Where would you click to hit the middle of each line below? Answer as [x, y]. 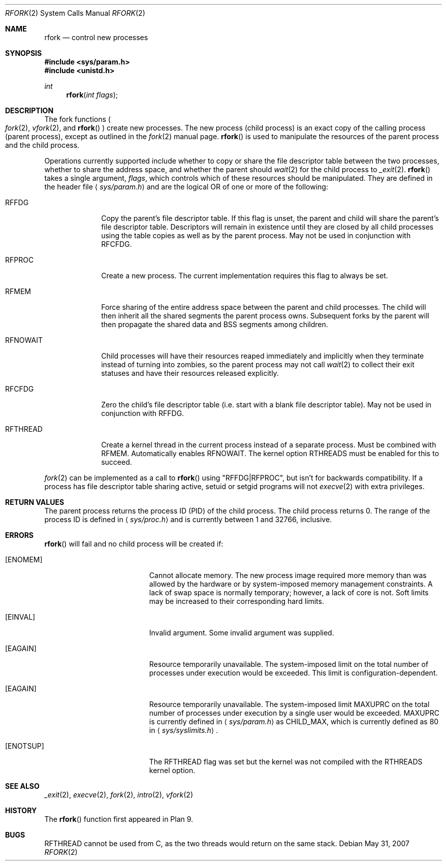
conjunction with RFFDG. [143, 413]
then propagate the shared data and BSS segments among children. [215, 324]
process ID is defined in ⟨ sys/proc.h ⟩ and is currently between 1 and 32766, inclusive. [188, 519]
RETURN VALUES [35, 502]
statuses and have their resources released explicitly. [190, 373]
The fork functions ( [77, 119]
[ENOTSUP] [25, 746]
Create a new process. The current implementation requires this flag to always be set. [245, 276]
